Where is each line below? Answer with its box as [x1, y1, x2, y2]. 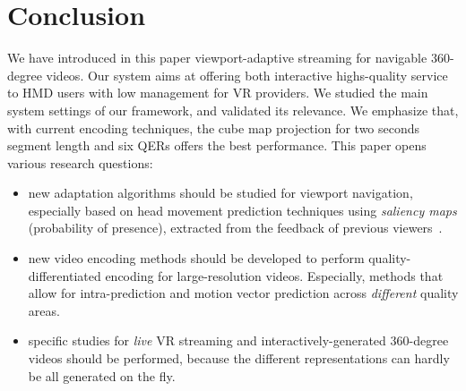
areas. [28, 301, 60, 319]
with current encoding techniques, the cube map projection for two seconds [7, 118, 420, 137]
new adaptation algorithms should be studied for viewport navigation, [28, 183, 413, 202]
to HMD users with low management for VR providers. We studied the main [7, 83, 428, 102]
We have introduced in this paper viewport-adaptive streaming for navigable [7, 48, 427, 67]
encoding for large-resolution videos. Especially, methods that [105, 266, 444, 285]
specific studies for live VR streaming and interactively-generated [28, 331, 386, 350]
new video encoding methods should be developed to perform [28, 249, 365, 268]
